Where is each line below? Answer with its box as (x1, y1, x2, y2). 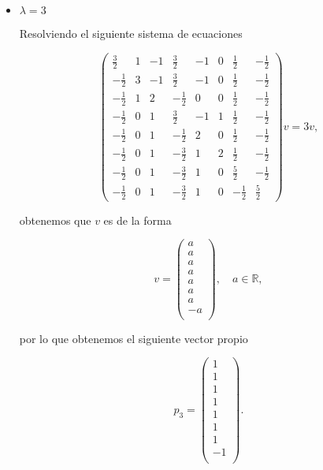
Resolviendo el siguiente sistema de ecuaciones (19, 25, 243, 41)
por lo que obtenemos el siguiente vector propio (19, 330, 248, 346)
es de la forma (103, 211, 172, 228)
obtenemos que (19, 211, 91, 228)
